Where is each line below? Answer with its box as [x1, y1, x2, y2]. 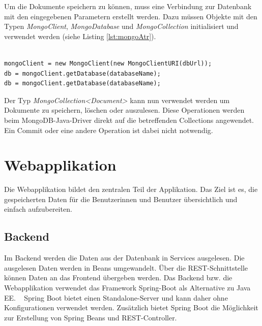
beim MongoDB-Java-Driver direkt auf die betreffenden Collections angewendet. [4, 114, 254, 125]
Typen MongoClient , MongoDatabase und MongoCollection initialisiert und [4, 21, 239, 31]
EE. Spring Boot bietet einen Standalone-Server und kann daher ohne [4, 292, 228, 303]
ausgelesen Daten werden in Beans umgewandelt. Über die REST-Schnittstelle [4, 262, 248, 273]
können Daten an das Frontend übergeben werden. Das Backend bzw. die [4, 272, 232, 283]
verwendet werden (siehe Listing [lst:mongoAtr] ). [4, 30, 156, 41]
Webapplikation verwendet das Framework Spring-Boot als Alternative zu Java [4, 282, 251, 293]
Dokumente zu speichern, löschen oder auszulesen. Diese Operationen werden [4, 105, 245, 115]
